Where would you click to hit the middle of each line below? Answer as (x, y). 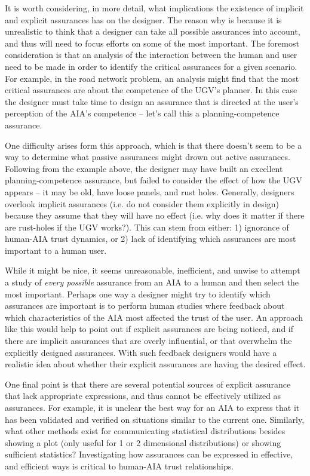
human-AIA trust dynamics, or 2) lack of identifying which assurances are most (151, 239)
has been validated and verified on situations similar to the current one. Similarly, (155, 419)
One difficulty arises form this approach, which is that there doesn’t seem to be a (154, 145)
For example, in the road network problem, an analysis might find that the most (152, 78)
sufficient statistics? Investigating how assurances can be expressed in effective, (149, 454)
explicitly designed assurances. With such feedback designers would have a (141, 352)
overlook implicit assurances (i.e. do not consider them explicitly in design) (142, 203)
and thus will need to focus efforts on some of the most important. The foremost (152, 43)
